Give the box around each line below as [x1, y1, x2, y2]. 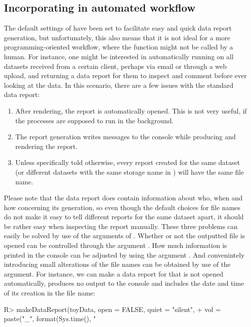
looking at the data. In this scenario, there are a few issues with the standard [4, 80, 234, 90]
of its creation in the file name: [4, 288, 95, 298]
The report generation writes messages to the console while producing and [15, 131, 236, 142]
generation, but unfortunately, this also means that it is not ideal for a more [4, 32, 231, 42]
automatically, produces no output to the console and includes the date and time [4, 278, 244, 288]
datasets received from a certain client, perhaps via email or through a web [4, 61, 227, 71]
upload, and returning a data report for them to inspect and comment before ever [4, 70, 247, 81]
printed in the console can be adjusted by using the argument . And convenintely [4, 249, 245, 260]
